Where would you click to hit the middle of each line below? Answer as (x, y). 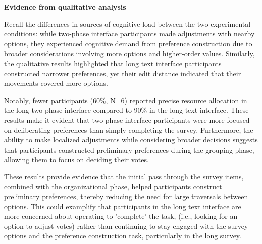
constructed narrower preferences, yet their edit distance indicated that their (123, 73)
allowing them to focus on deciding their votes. (76, 159)
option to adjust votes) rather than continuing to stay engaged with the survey (126, 226)
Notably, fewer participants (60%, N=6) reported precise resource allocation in (126, 100)
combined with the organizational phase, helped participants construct (113, 186)
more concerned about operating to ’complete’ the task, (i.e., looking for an (121, 216)
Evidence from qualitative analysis (65, 7)
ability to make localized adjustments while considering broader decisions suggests (131, 140)
